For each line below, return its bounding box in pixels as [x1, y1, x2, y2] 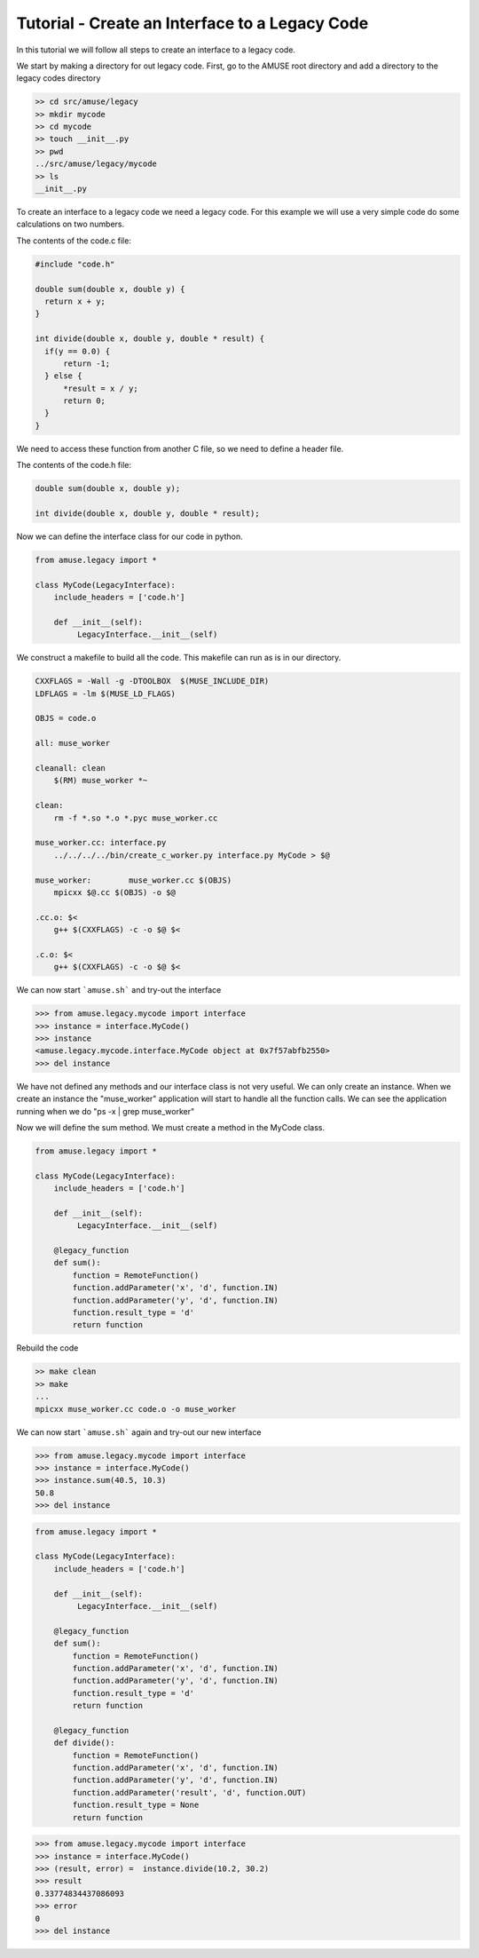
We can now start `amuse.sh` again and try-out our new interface [16, 1426, 262, 1438]
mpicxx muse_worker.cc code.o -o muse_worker [35, 1404, 237, 1414]
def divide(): [53, 1738, 115, 1748]
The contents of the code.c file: [16, 235, 132, 246]
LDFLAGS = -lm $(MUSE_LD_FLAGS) [35, 688, 177, 699]
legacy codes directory [16, 73, 101, 83]
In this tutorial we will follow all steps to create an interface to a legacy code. [16, 44, 296, 55]
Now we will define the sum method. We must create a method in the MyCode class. [16, 1122, 326, 1132]
